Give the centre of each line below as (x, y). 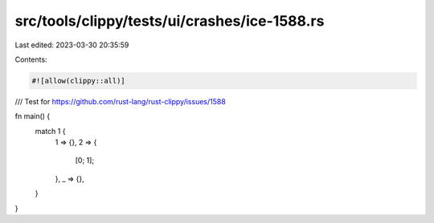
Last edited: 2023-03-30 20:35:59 (72, 45)
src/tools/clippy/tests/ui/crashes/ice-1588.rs (170, 21)
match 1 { (50, 131)
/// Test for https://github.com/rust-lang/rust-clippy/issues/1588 (121, 101)
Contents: (31, 59)
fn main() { (33, 116)
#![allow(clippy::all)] (79, 81)
